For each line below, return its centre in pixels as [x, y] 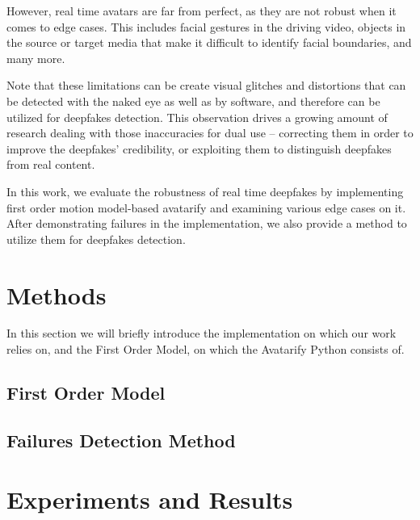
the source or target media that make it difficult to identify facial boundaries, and [209, 42]
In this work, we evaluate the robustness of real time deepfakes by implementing [205, 191]
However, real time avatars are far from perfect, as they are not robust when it [202, 10]
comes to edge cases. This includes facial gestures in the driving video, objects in [206, 26]
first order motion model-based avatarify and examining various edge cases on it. [206, 207]
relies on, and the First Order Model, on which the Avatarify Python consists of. [206, 349]
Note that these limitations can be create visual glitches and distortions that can [206, 85]
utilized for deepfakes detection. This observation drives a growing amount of [197, 117]
